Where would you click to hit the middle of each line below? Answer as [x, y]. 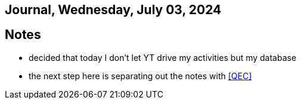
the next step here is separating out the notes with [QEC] [140, 76]
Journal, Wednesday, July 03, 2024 [113, 10]
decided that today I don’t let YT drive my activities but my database [163, 57]
